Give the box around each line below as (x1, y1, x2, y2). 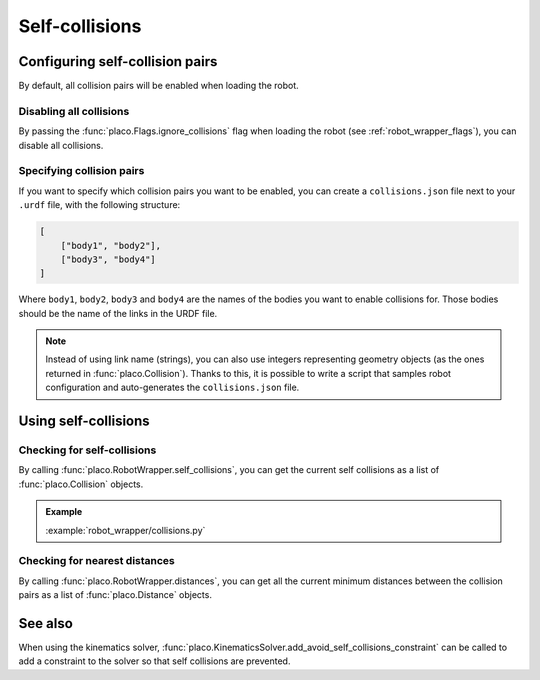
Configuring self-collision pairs (18, 53, 218, 70)
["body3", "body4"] (60, 253, 157, 265)
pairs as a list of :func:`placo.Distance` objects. (18, 589, 212, 601)
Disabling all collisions (18, 104, 130, 118)
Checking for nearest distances (18, 554, 175, 568)
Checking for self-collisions (18, 443, 157, 457)
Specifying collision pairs (18, 164, 145, 178)
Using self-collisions (18, 413, 150, 430)
